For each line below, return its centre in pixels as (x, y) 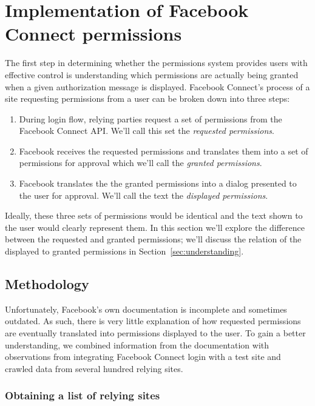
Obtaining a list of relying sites (83, 395)
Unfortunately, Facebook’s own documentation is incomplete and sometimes (146, 309)
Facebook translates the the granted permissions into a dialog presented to (158, 183)
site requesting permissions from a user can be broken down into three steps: (147, 98)
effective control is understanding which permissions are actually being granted (152, 74)
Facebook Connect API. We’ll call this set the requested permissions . (147, 131)
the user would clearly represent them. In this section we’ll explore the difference (155, 227)
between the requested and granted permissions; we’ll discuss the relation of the (153, 239)
